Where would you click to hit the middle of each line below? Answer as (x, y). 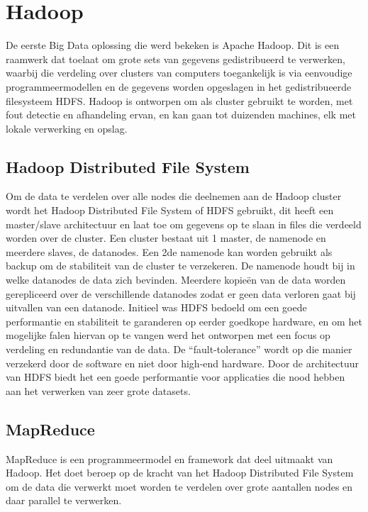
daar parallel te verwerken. (64, 500)
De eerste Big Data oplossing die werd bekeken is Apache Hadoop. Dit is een (173, 45)
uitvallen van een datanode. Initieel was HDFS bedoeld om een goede (156, 307)
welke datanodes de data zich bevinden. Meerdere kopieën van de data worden (176, 280)
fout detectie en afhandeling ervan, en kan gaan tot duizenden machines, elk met (181, 115)
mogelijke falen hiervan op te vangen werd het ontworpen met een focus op (168, 335)
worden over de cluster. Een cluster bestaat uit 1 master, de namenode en (166, 238)
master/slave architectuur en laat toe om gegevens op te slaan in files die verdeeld (184, 224)
